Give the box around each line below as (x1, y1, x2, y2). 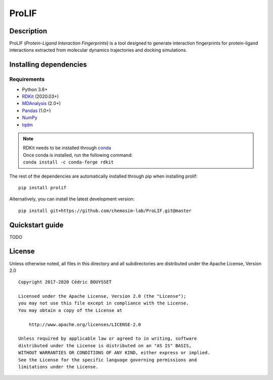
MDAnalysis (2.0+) (22, 100, 61, 106)
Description (9, 27, 48, 35)
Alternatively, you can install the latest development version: (9, 196, 135, 202)
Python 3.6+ (22, 86, 48, 92)
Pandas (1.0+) (22, 107, 51, 114)
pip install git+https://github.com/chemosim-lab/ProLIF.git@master (18, 207, 192, 213)
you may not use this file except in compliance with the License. (18, 300, 189, 306)
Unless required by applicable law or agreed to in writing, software (18, 336, 197, 342)
